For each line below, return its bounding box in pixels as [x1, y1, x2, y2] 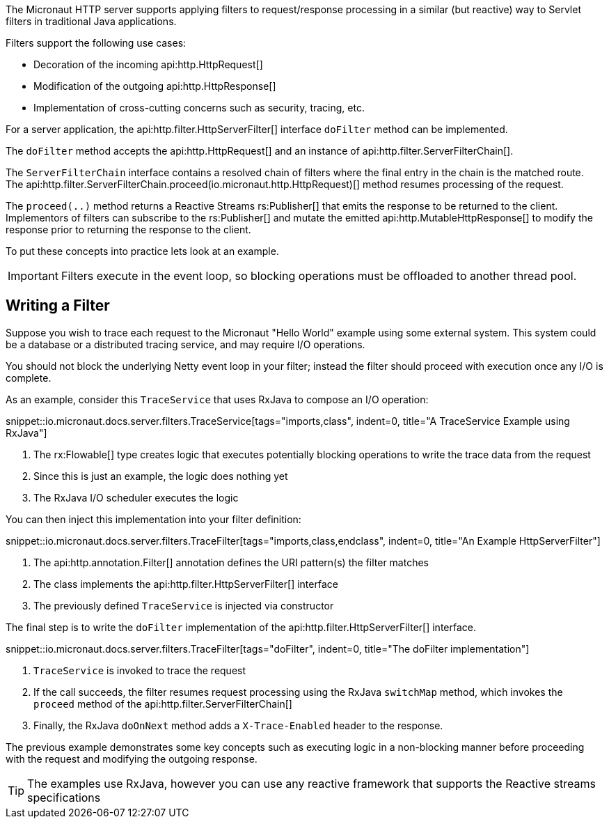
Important [8, 269, 58, 283]
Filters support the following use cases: [6, 37, 187, 49]
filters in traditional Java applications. [6, 15, 177, 27]
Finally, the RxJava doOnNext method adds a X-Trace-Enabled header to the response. [33, 719, 443, 731]
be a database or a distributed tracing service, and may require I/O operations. [6, 338, 365, 350]
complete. [6, 371, 52, 384]
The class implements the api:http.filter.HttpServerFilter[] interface [33, 577, 338, 590]
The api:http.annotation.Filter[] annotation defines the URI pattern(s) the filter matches [33, 556, 429, 568]
